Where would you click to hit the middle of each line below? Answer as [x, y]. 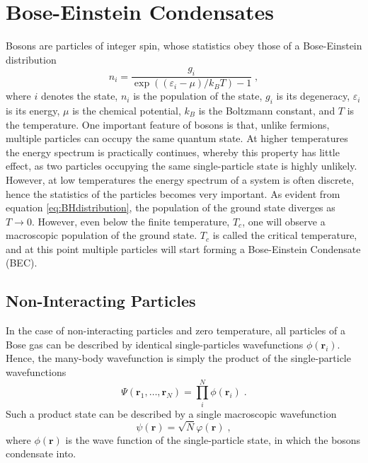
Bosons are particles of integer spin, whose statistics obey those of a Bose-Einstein [184, 46]
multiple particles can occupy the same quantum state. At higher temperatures [177, 138]
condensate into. [41, 453]
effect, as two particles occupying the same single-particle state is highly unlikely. [182, 166]
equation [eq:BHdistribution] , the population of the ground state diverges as [171, 207]
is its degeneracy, [313, 96]
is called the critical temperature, [285, 235]
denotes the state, [79, 96]
